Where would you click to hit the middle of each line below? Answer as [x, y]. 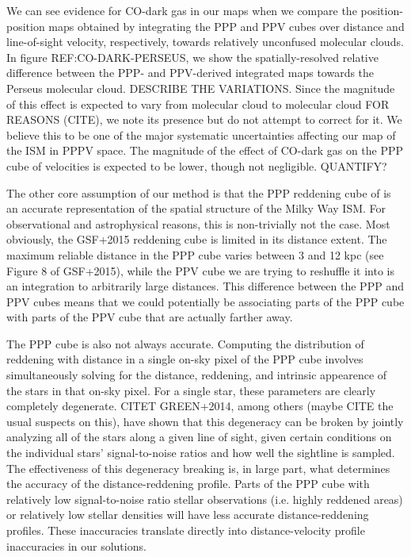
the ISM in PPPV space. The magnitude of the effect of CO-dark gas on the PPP [205, 150]
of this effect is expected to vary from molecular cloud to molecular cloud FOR [198, 104]
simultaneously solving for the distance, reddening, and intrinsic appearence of [197, 375]
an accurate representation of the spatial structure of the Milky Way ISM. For [196, 208]
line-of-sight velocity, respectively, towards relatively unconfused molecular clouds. [205, 42]
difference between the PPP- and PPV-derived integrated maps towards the [190, 73]
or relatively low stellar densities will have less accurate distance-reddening [188, 515]
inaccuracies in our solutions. [76, 545]
